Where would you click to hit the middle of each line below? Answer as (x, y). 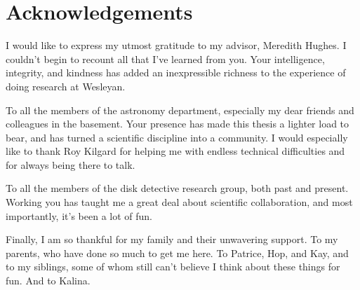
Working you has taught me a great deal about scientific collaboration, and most (179, 202)
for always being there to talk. (71, 164)
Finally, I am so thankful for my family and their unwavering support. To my (172, 239)
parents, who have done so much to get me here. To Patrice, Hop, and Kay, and (177, 253)
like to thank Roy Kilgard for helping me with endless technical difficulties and (175, 151)
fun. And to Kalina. (48, 281)
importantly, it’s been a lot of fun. (79, 215)
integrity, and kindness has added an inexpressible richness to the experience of (176, 72)
